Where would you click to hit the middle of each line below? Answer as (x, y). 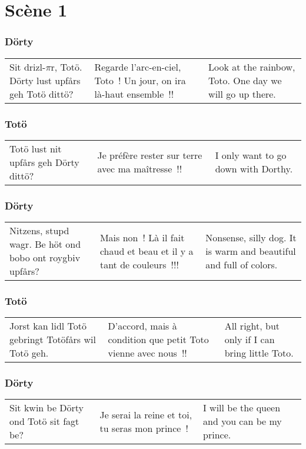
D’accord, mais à (142, 326)
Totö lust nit (36, 148)
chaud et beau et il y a (147, 251)
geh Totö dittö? (41, 94)
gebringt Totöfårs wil (53, 340)
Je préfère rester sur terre (150, 155)
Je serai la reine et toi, (146, 414)
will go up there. (242, 94)
